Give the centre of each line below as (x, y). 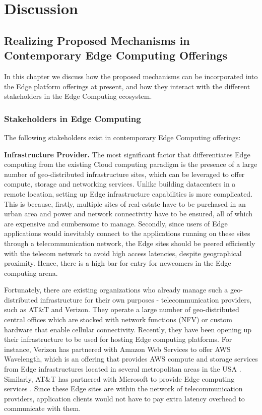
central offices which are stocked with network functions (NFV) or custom (118, 319)
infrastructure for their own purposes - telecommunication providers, (146, 299)
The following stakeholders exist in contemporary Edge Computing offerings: (122, 137)
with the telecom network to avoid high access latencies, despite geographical (123, 253)
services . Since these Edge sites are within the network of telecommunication (123, 389)
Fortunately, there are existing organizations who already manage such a (116, 290)
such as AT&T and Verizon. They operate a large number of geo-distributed (122, 309)
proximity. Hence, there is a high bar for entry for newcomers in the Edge (118, 263)
